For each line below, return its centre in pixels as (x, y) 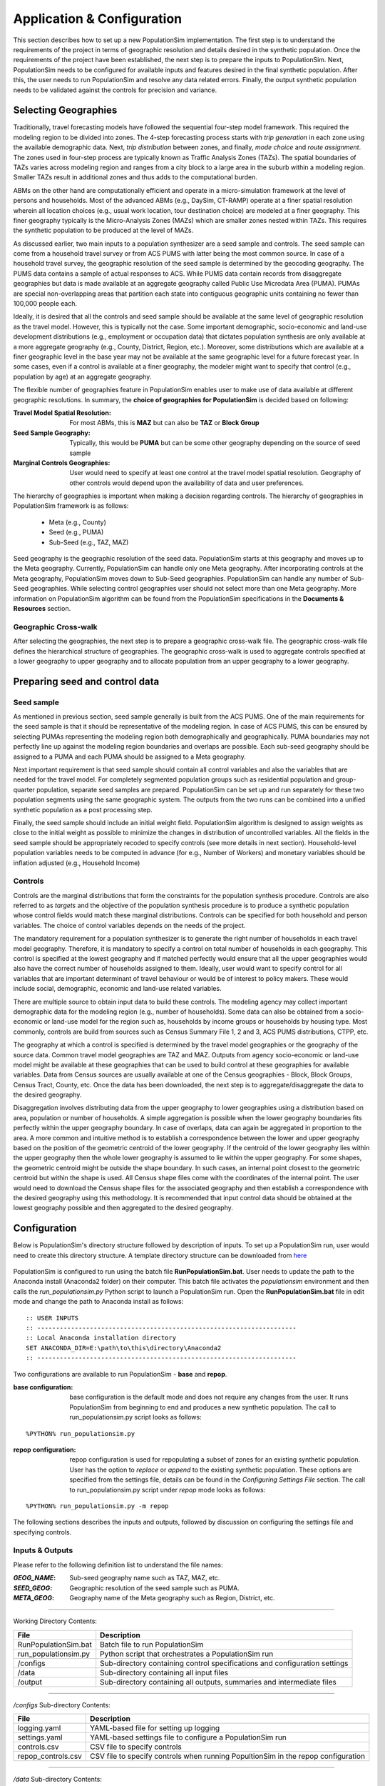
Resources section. (42, 608)
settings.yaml (40, 1737)
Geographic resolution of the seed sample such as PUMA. (155, 1588)
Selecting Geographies (65, 110)
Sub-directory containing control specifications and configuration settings (224, 1663)
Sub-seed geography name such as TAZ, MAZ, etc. (145, 1578)
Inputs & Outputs (43, 1550)
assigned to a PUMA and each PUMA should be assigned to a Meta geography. (129, 757)
